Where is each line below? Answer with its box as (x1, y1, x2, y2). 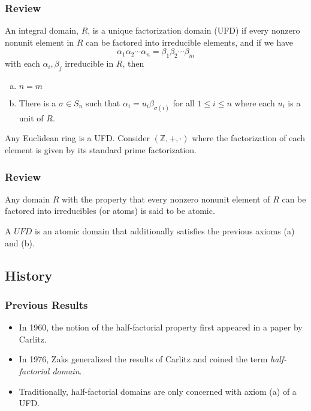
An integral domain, (5, 24, 78, 37)
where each (234, 97, 275, 109)
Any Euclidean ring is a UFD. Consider (5, 132, 150, 144)
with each (5, 57, 40, 70)
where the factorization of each (192, 132, 306, 144)
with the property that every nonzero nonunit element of (62, 192, 270, 205)
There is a (19, 97, 56, 109)
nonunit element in (5, 35, 74, 48)
